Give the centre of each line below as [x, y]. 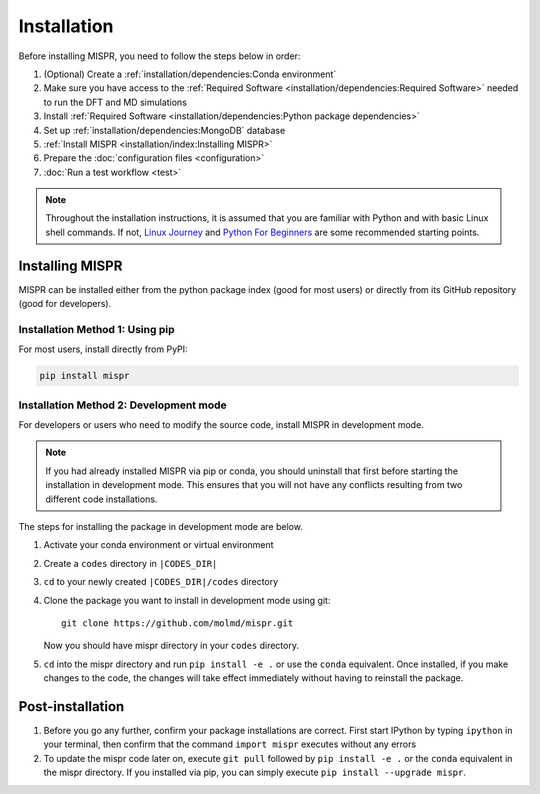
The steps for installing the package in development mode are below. [161, 526]
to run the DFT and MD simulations [115, 102]
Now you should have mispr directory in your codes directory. [171, 646]
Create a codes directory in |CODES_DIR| [130, 563]
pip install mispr [84, 376]
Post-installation [71, 706]
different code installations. [101, 499]
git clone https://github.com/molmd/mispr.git [177, 623]
